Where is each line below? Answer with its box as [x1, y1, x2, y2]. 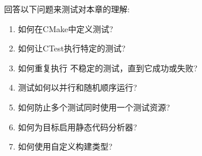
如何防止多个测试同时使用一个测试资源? [18, 100, 170, 113]
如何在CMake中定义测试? [18, 22, 113, 34]
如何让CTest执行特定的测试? [18, 42, 126, 54]
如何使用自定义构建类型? [18, 140, 113, 152]
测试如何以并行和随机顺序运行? [18, 81, 137, 93]
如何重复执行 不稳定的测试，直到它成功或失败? [18, 61, 198, 74]
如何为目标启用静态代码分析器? [18, 120, 137, 133]
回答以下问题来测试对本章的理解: [4, 3, 130, 15]
